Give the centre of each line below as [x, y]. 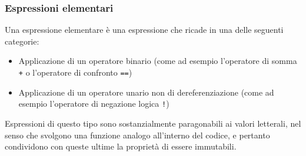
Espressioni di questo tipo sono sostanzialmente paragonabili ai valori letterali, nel [153, 123]
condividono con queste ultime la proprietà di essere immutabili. [121, 146]
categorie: [22, 41]
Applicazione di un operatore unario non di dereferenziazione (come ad [146, 92]
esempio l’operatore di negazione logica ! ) [94, 104]
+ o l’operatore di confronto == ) [75, 72]
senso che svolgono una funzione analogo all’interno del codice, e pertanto [137, 135]
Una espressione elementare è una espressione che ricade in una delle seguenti [144, 30]
